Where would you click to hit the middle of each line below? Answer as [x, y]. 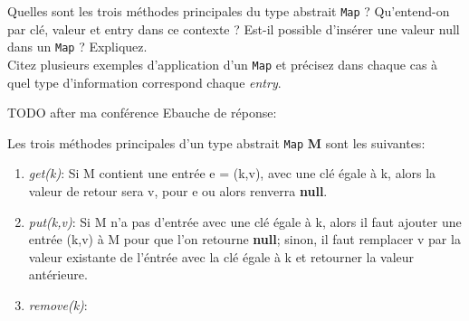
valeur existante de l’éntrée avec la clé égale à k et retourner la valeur [221, 256]
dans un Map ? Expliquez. [77, 47]
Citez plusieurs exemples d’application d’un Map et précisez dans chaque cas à [223, 64]
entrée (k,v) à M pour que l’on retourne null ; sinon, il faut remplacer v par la [244, 239]
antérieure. [58, 274]
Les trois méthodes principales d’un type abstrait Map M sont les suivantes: [216, 142]
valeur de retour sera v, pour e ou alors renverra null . [178, 191]
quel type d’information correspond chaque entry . [144, 82]
